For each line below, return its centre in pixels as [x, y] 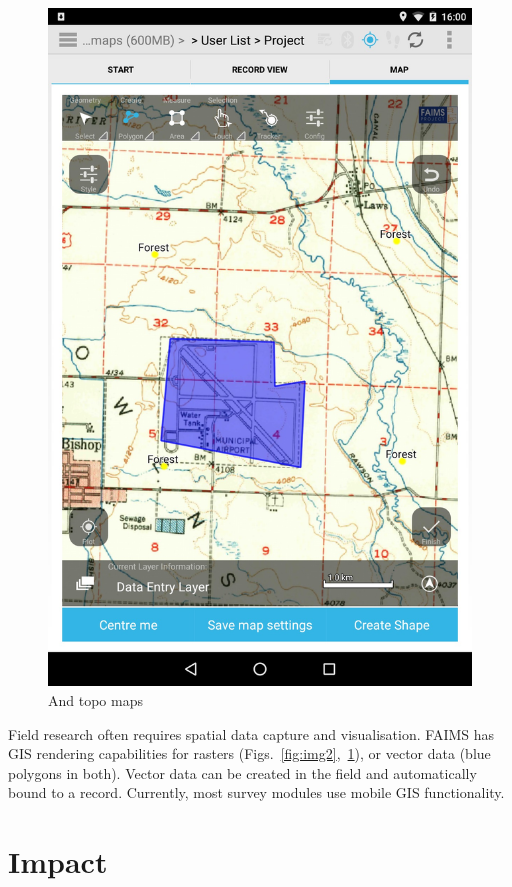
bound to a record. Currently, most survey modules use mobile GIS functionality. [256, 792]
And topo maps [95, 699]
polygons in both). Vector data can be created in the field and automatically [242, 772]
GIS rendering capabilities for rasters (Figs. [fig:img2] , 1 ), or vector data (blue [249, 753]
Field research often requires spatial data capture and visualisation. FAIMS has [251, 733]
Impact [58, 861]
